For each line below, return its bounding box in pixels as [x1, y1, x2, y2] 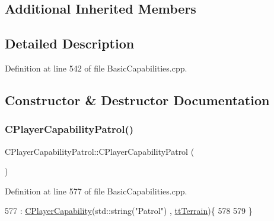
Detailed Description [5, 34, 135, 53]
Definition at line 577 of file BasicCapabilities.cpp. [5, 184, 187, 197]
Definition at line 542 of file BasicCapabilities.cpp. [5, 61, 187, 74]
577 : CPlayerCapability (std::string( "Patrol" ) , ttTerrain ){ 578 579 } [5, 204, 253, 217]
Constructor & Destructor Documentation [5, 90, 270, 109]
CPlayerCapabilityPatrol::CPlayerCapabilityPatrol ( [5, 145, 195, 157]
